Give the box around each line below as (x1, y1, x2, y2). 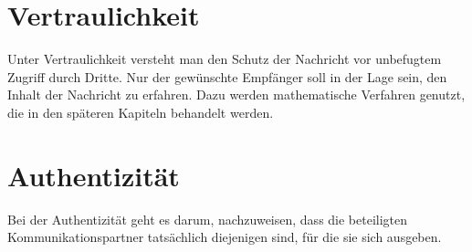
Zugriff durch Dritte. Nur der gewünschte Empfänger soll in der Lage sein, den (7, 67, 447, 86)
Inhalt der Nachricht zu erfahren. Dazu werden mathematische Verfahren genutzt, (7, 85, 466, 104)
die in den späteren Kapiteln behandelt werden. (7, 102, 274, 121)
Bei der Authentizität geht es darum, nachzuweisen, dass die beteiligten (7, 209, 408, 228)
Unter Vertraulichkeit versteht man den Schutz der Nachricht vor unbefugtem (7, 49, 442, 68)
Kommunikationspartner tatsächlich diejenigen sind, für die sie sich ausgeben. (7, 227, 442, 247)
